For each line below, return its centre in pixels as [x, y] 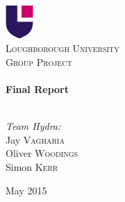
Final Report [37, 89]
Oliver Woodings [42, 153]
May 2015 [26, 190]
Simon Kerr [32, 166]
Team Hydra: [33, 126]
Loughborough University [62, 48]
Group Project [39, 61]
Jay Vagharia [35, 139]
